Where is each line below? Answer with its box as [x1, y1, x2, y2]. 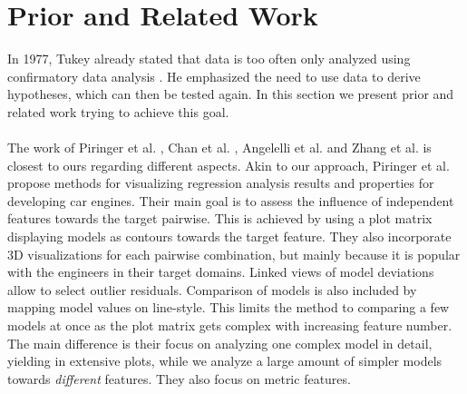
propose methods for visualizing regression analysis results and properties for [7, 173, 434, 192]
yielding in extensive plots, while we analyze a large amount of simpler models [7, 351, 443, 370]
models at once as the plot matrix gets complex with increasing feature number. [7, 316, 452, 335]
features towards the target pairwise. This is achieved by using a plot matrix [7, 209, 433, 228]
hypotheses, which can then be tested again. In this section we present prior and [7, 84, 454, 103]
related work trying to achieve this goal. [7, 102, 229, 121]
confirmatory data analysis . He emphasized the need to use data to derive [7, 66, 421, 85]
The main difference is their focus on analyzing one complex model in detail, [7, 333, 433, 352]
